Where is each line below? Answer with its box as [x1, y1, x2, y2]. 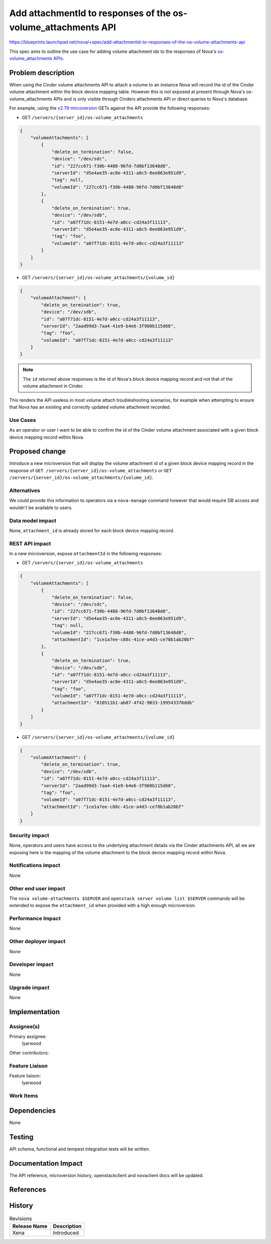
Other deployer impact [9, 938, 66, 945]
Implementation [9, 1008, 60, 1016]
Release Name [12, 1222, 48, 1229]
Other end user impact [9, 885, 65, 892]
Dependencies [9, 1106, 56, 1115]
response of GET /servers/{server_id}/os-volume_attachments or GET [9, 467, 172, 473]
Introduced [53, 1229, 79, 1236]
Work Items [9, 1092, 38, 1099]
